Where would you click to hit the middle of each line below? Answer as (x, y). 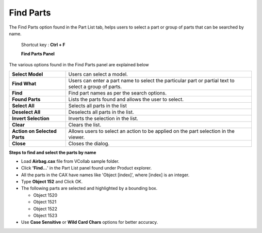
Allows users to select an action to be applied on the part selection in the (151, 131)
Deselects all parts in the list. (101, 112)
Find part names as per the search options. (117, 93)
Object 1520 (45, 195)
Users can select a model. (98, 74)
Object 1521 (45, 202)
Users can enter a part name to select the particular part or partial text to (151, 80)
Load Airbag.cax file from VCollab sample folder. (70, 161)
